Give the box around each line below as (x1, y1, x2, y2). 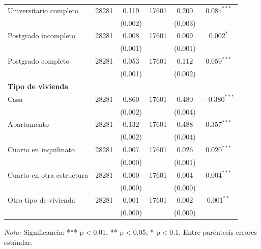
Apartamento (8, 119, 49, 129)
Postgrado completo (8, 56, 70, 66)
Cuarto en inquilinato (8, 144, 75, 155)
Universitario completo (8, 5, 78, 15)
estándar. (4, 236, 33, 247)
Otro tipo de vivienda (8, 195, 75, 205)
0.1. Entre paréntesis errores (169, 227, 257, 237)
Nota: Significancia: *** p (4, 227, 84, 237)
